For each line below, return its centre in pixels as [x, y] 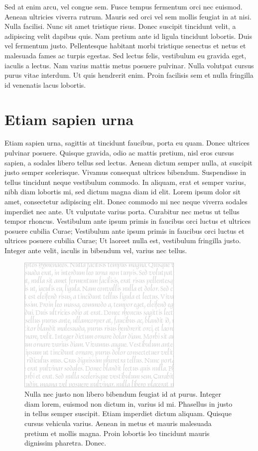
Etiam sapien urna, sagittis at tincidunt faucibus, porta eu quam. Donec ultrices [127, 143]
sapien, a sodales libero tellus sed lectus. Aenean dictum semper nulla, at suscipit [129, 162]
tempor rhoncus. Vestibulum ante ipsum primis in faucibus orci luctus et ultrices [128, 221]
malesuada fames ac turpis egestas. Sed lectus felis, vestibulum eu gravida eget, [126, 55]
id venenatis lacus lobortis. [45, 84]
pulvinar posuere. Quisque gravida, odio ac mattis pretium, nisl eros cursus [119, 153]
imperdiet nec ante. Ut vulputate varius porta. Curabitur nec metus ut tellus [122, 211]
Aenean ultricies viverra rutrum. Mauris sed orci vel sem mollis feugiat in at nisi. [128, 16]
